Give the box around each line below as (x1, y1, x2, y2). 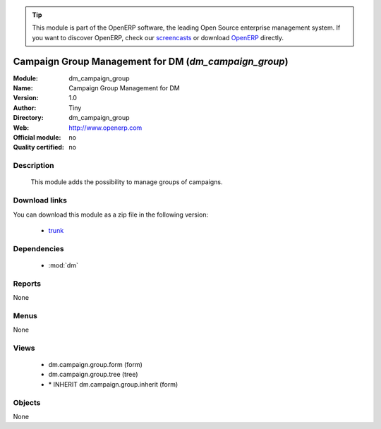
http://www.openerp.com (68, 123, 143, 132)
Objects (13, 397, 41, 407)
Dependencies (13, 243, 65, 253)
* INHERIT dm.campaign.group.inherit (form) (48, 380, 179, 388)
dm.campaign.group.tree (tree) (48, 370, 138, 379)
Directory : (13, 114, 44, 122)
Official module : (13, 133, 61, 142)
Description (13, 161, 54, 171)
